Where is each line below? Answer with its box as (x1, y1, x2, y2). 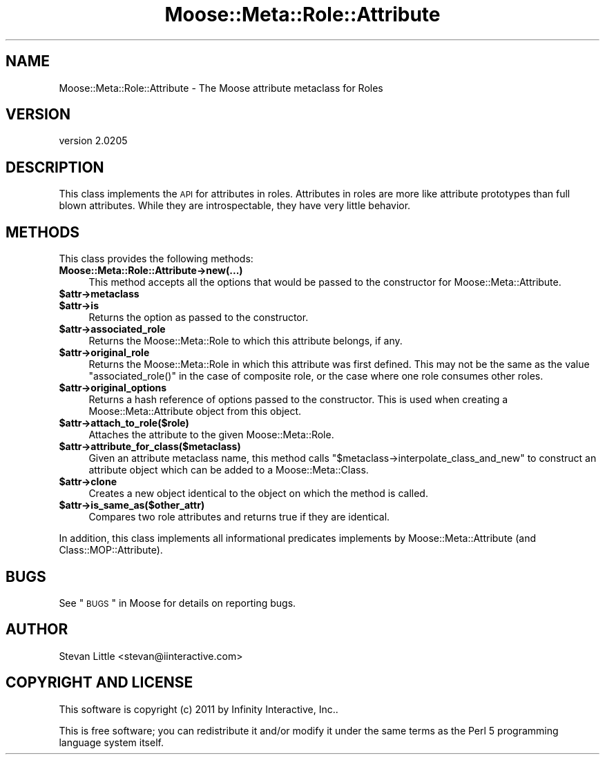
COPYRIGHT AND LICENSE (6, 674, 193, 692)
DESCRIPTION (6, 158, 104, 176)
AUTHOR (6, 621, 68, 639)
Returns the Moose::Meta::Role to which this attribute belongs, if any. (88, 335, 403, 347)
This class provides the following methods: (59, 253, 253, 265)
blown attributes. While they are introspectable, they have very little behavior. (59, 199, 411, 212)
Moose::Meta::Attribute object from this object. (88, 405, 302, 418)
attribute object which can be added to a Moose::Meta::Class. (88, 464, 369, 476)
